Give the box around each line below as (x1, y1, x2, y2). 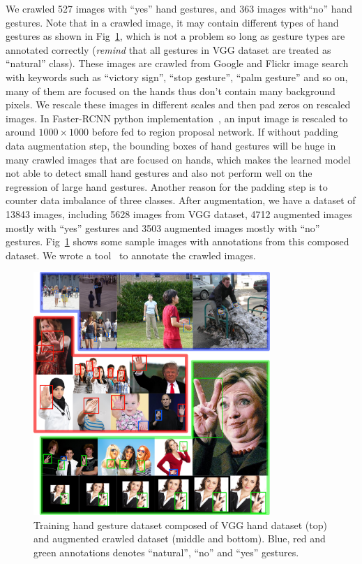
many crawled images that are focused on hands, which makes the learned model (6, 152, 351, 166)
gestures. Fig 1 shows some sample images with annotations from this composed (6, 234, 349, 249)
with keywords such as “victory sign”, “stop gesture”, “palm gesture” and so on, (6, 69, 348, 84)
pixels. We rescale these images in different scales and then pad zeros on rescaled (6, 97, 351, 112)
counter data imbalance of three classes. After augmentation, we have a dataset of (6, 193, 356, 208)
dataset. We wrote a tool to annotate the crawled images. (6, 247, 256, 262)
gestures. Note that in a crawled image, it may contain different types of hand (6, 15, 339, 29)
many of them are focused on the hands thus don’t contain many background (6, 83, 335, 98)
